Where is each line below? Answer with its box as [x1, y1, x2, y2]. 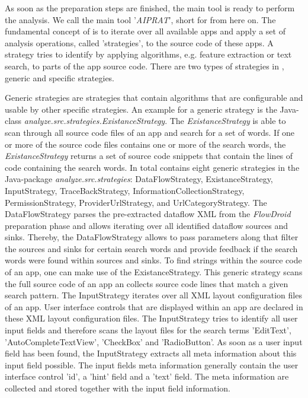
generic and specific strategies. [5, 71, 115, 84]
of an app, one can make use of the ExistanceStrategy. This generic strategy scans [5, 266, 303, 278]
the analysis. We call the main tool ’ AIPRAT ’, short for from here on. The [5, 13, 276, 26]
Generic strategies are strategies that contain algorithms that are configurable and [5, 91, 303, 104]
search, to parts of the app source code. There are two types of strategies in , [5, 59, 284, 72]
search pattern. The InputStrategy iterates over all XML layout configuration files [5, 289, 302, 301]
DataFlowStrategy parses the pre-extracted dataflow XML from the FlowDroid [5, 208, 291, 220]
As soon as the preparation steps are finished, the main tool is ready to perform [5, 2, 295, 14]
